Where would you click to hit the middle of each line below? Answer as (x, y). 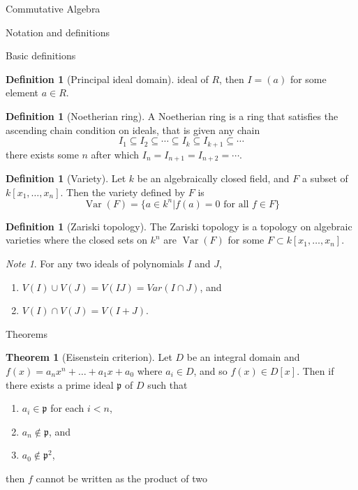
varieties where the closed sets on (76, 240)
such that (167, 384)
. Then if (315, 370)
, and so (210, 370)
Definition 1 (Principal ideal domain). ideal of (107, 79)
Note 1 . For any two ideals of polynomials (95, 263)
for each (67, 408)
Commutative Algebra (53, 8)
